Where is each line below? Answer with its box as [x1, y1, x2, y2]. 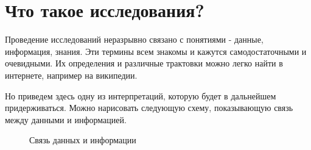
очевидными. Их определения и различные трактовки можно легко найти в [5, 57, 283, 70]
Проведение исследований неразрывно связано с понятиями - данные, [5, 33, 264, 46]
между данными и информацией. [5, 113, 127, 126]
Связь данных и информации [29, 134, 136, 146]
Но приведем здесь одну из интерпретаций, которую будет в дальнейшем [5, 89, 276, 102]
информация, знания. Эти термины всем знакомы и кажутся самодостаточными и [5, 45, 307, 57]
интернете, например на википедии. [5, 68, 138, 81]
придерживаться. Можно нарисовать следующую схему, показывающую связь [5, 101, 293, 114]
